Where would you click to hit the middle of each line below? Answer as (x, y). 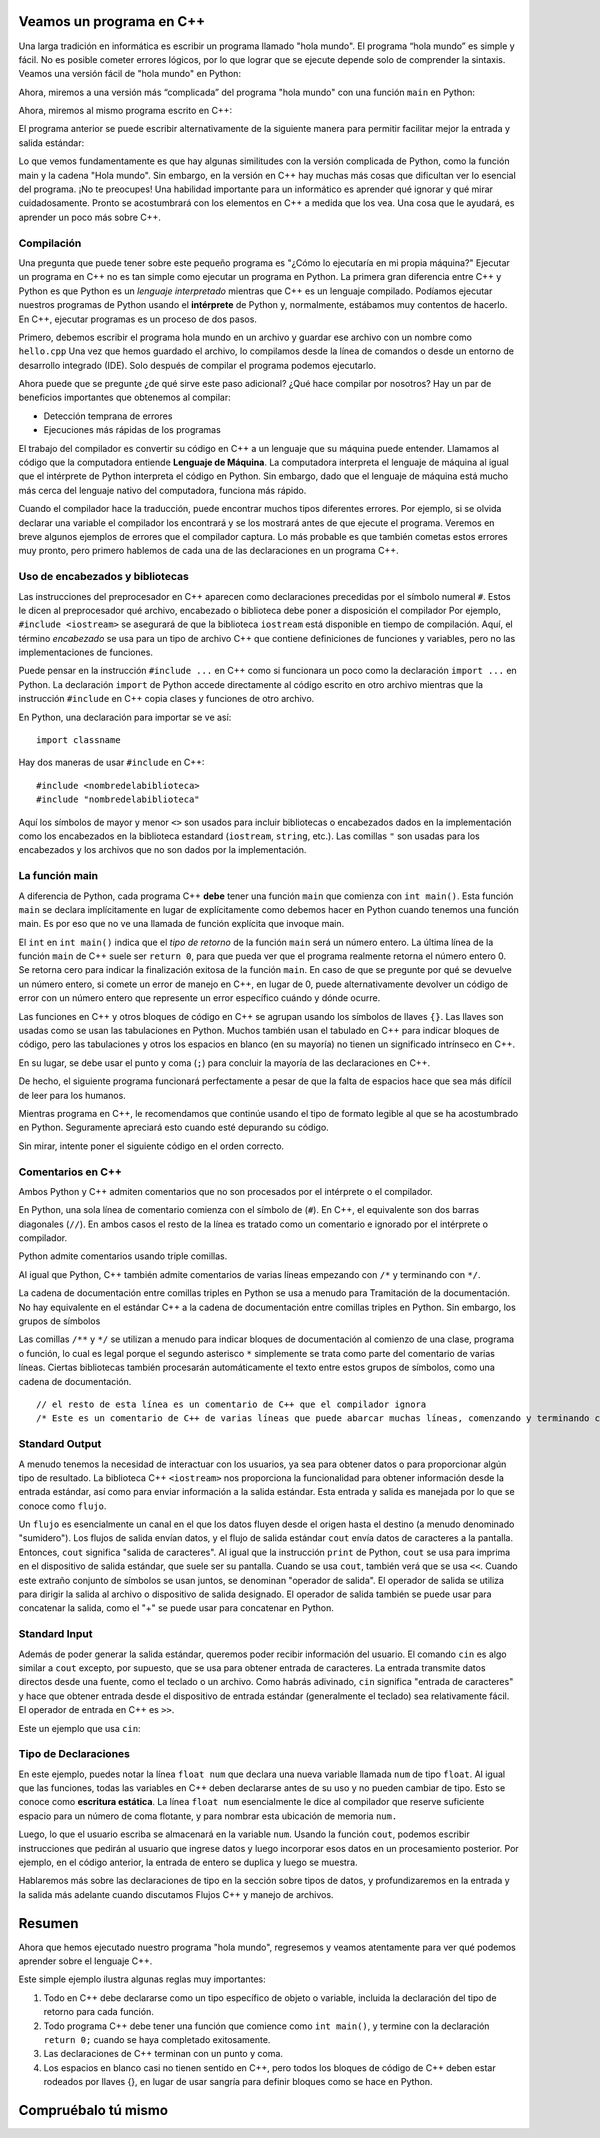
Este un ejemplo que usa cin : (79, 1728)
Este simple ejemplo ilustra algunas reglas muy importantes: (142, 1979)
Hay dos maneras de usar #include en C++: (111, 762)
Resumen (48, 1923)
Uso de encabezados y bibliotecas (103, 577)
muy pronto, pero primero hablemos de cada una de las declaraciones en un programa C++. (208, 551)
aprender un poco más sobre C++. (90, 217)
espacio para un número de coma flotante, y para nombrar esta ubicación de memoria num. (208, 1816)
